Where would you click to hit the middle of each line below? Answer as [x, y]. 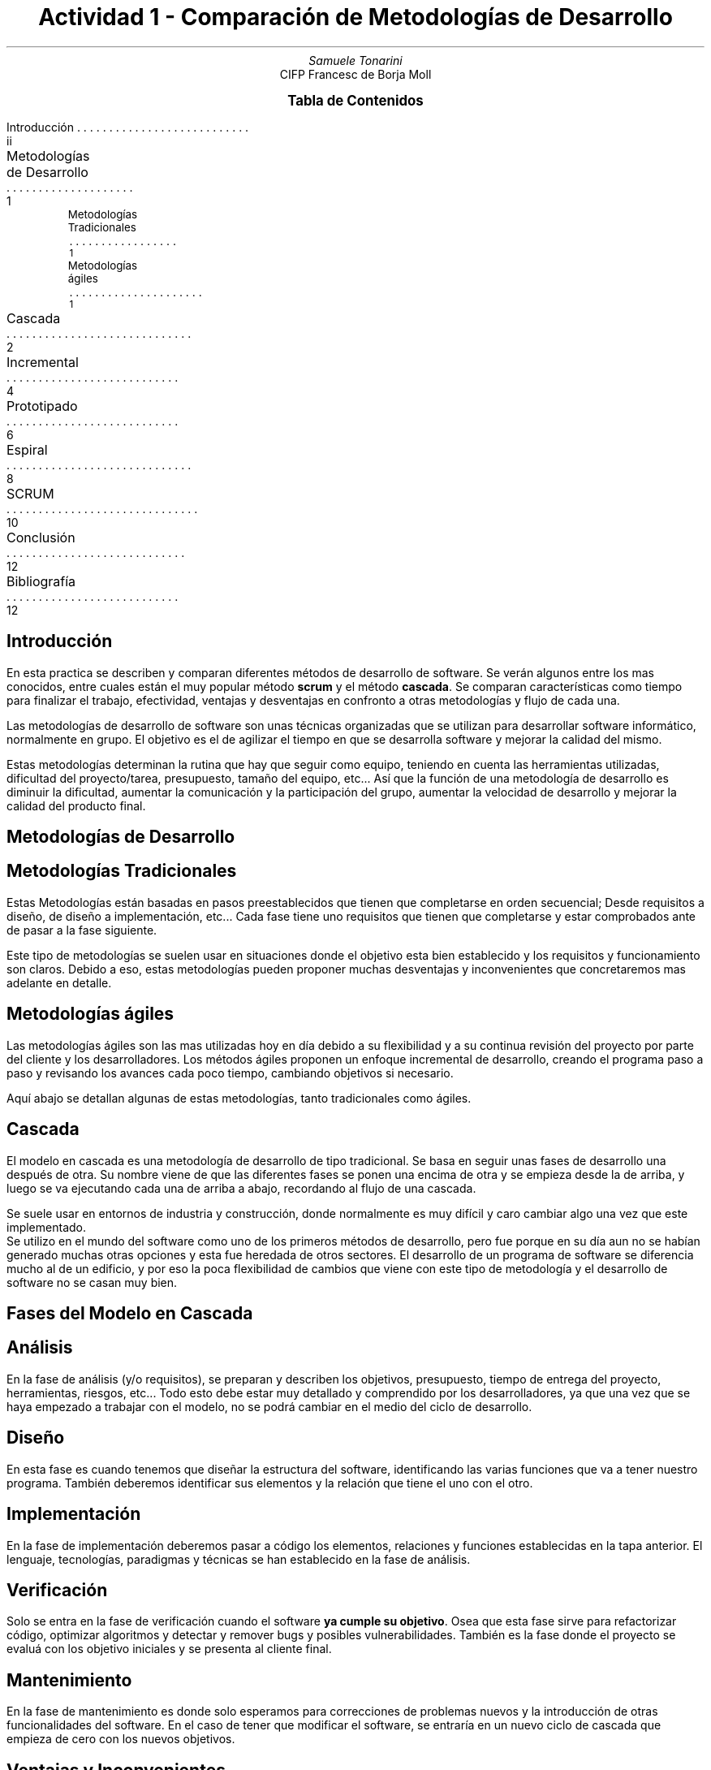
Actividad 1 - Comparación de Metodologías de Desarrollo [355, 17]
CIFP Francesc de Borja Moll [355, 74]
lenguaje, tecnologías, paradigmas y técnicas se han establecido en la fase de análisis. [239, 1559]
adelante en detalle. [59, 982]
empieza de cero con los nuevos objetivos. [121, 1739]
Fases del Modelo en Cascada [130, 1313]
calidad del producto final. [76, 805]
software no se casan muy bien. [92, 1282]
